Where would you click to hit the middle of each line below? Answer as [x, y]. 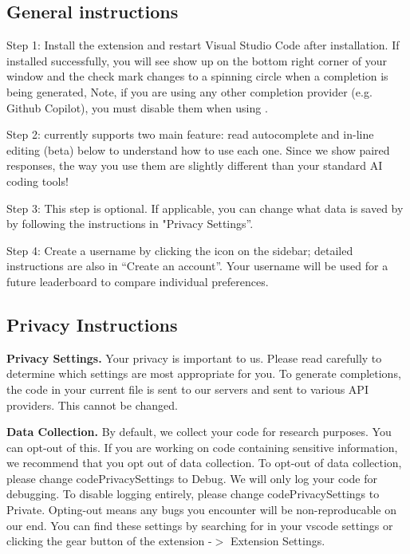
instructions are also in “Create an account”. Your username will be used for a [197, 266]
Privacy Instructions [92, 324]
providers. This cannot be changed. [92, 405]
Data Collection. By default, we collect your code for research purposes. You [199, 432]
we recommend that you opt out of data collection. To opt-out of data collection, [204, 463]
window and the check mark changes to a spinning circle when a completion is [197, 76]
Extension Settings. [278, 541]
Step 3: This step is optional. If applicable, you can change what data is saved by [205, 208]
